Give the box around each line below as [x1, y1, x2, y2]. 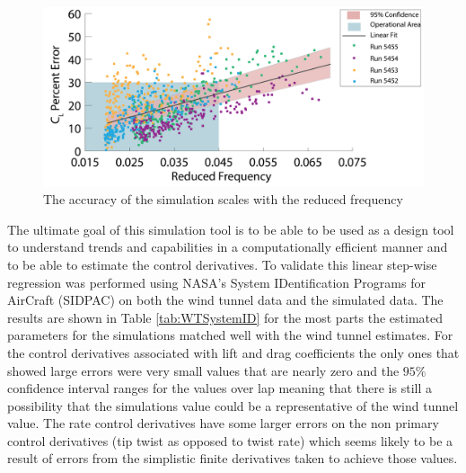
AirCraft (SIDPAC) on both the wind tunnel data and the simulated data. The [7, 290, 444, 309]
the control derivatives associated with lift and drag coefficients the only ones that [7, 343, 460, 361]
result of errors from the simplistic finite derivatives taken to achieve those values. [7, 449, 458, 468]
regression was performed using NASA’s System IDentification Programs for [7, 272, 426, 291]
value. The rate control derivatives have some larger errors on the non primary [7, 414, 439, 433]
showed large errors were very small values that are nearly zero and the [7, 361, 400, 379]
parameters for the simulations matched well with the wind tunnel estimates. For [7, 326, 453, 344]
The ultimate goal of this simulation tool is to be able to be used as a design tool [7, 219, 454, 238]
